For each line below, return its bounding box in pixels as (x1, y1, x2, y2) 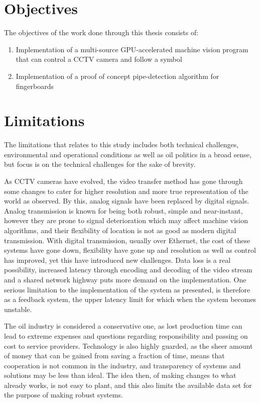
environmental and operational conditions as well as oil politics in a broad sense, (4, 149, 251, 159)
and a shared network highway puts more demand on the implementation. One (4, 274, 246, 284)
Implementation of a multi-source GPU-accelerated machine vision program (16, 44, 248, 54)
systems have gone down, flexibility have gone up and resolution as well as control (4, 245, 256, 255)
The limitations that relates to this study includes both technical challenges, (4, 139, 239, 150)
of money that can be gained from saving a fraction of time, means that (4, 350, 225, 361)
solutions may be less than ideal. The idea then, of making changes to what (4, 370, 236, 380)
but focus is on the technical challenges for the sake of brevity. (4, 159, 196, 169)
